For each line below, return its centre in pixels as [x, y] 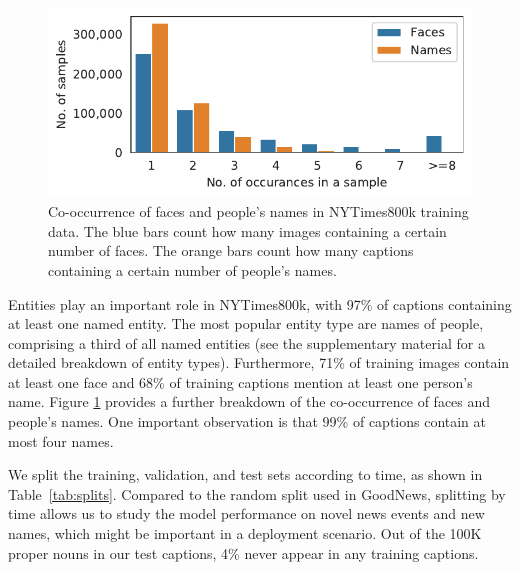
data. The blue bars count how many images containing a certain [247, 230]
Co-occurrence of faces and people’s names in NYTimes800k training [258, 211]
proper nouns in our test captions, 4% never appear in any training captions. [243, 552]
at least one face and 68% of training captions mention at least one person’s [240, 381]
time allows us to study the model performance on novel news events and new [246, 513]
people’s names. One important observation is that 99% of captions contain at [247, 421]
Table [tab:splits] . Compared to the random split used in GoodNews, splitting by [257, 493]
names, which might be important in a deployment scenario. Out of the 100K [245, 533]
